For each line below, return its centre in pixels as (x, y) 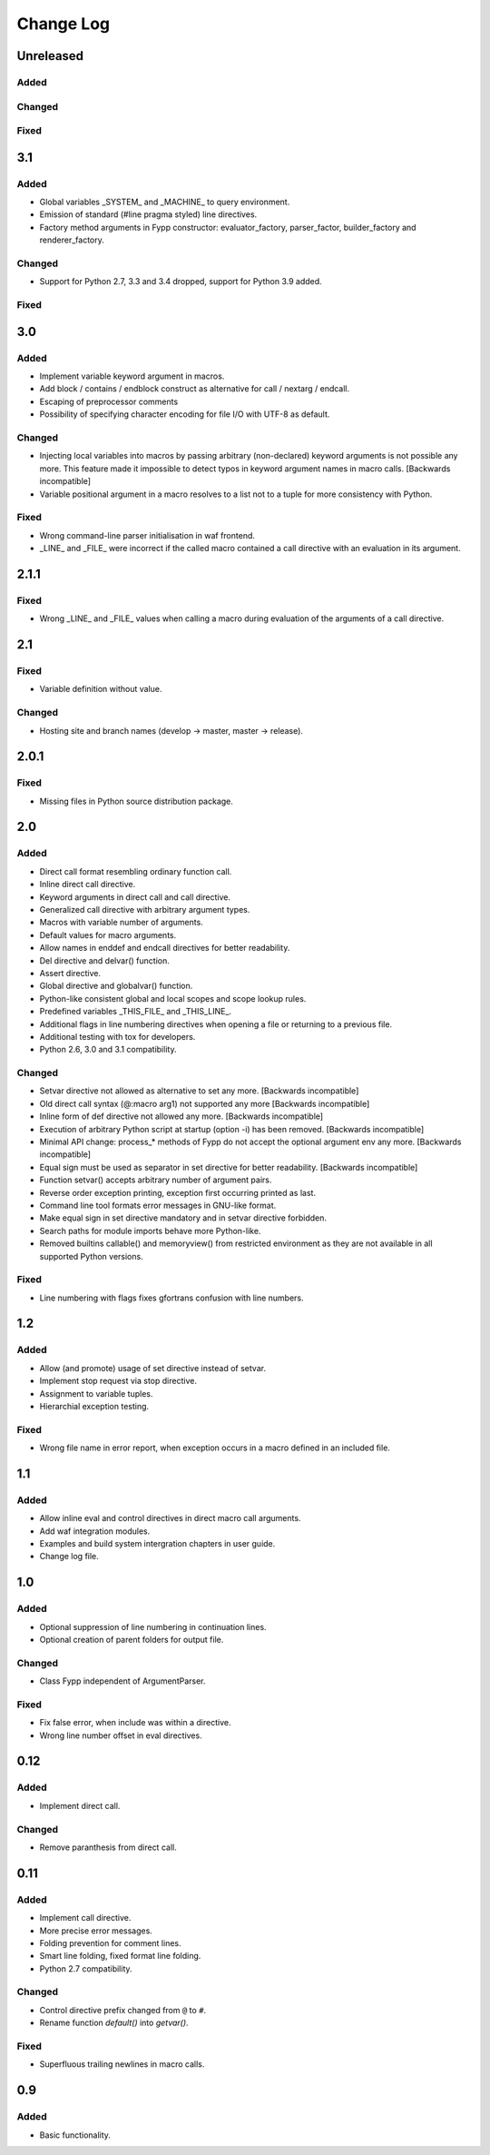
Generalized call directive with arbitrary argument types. (145, 909)
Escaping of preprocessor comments (109, 401)
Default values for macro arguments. (108, 934)
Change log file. (69, 1557)
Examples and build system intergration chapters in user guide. (157, 1544)
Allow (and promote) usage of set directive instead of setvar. (153, 1368)
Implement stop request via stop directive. (118, 1381)
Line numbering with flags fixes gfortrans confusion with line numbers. (171, 1298)
